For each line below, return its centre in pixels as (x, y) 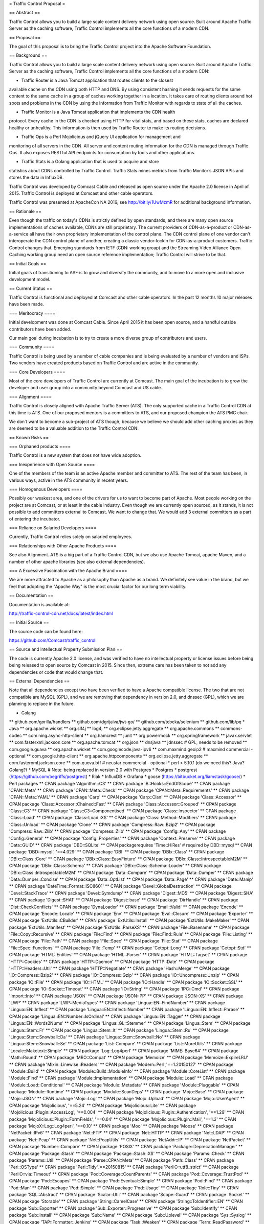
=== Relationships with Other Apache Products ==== (63, 545)
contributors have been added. (40, 329)
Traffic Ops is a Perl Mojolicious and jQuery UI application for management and (101, 137)
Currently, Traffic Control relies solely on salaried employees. (70, 537)
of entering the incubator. (35, 518)
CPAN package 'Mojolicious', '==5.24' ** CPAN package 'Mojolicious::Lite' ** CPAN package (102, 1105)
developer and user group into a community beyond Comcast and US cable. (86, 388)
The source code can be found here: (46, 631)
